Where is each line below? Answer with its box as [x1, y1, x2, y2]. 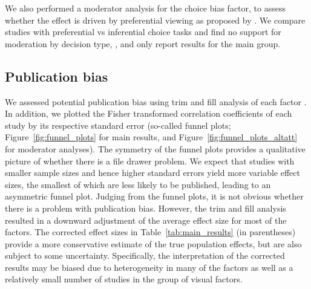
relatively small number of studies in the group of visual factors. [5, 273, 243, 285]
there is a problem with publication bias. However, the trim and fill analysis [5, 201, 286, 214]
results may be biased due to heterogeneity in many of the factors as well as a [5, 261, 293, 273]
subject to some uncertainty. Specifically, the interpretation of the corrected [5, 249, 285, 262]
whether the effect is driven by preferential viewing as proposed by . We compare [5, 13, 306, 26]
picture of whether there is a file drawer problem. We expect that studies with [5, 154, 295, 167]
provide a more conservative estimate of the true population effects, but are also [5, 237, 302, 250]
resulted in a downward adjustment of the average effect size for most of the [5, 213, 287, 226]
